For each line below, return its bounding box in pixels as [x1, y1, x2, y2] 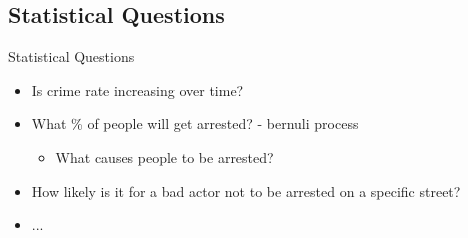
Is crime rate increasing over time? [31, 79, 244, 100]
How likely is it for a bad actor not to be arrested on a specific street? [31, 180, 461, 201]
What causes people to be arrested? [55, 146, 274, 167]
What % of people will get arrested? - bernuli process [31, 113, 359, 134]
